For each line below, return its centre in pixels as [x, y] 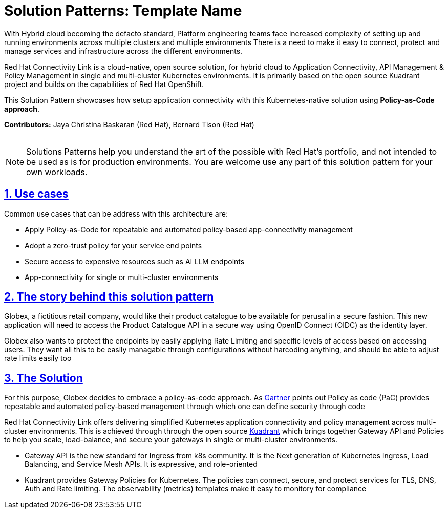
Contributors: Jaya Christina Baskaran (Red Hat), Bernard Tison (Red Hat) [129, 124]
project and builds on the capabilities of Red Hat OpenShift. [104, 84]
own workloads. [57, 172]
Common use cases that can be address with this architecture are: [116, 213]
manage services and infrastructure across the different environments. [123, 51]
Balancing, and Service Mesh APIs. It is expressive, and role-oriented [141, 464]
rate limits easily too [38, 358]
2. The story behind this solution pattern [109, 297]
